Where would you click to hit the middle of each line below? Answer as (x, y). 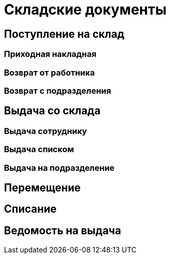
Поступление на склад (64, 34)
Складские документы (85, 10)
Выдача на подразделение (59, 168)
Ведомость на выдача (63, 230)
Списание (30, 209)
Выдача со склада (52, 111)
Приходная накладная (50, 54)
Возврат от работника (50, 72)
